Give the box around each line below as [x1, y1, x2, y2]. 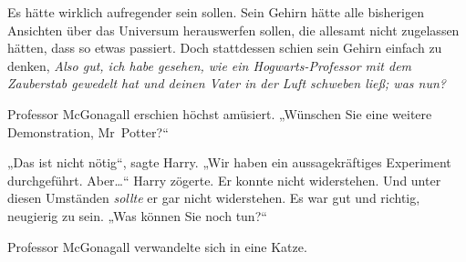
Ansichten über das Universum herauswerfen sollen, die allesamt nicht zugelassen [7, 20, 460, 39]
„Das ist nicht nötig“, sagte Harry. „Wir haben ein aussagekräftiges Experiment [7, 153, 451, 172]
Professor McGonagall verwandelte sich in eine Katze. [7, 237, 307, 256]
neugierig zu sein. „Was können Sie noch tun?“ [7, 206, 267, 225]
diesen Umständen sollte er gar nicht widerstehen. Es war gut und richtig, [7, 188, 420, 207]
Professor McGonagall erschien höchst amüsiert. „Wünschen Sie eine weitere [7, 104, 432, 123]
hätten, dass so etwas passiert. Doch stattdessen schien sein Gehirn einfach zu [7, 38, 442, 57]
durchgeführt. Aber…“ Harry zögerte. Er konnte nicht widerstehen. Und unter [7, 170, 441, 189]
